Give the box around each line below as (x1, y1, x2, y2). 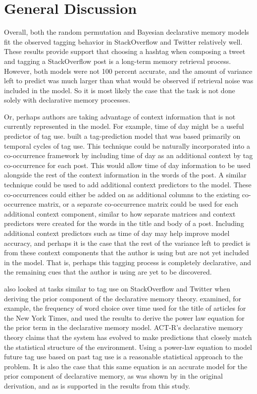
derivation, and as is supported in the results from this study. (4, 380, 191, 391)
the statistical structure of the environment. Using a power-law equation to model (4, 341, 252, 352)
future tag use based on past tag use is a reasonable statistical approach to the (4, 351, 243, 362)
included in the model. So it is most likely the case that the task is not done (4, 85, 235, 95)
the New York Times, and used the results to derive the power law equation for (4, 312, 245, 323)
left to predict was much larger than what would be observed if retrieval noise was (4, 75, 254, 86)
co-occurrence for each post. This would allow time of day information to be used (4, 160, 251, 170)
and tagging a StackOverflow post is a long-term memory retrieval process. (4, 56, 231, 66)
